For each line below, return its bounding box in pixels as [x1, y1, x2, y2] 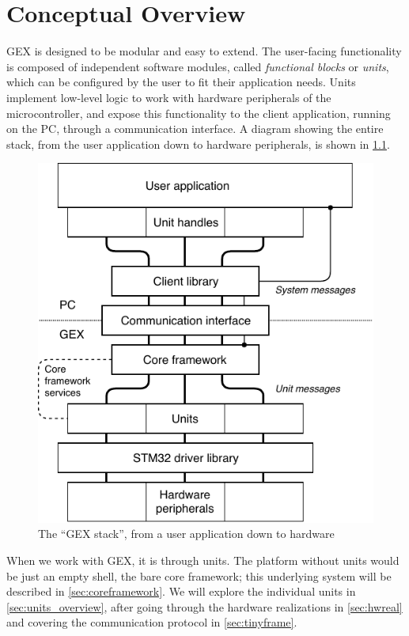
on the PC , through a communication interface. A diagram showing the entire [6, 120, 384, 137]
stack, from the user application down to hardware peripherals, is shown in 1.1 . [6, 135, 390, 152]
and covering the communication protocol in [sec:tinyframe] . [6, 614, 297, 630]
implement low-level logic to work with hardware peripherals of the [6, 89, 331, 105]
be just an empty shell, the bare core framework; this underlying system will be [6, 567, 392, 584]
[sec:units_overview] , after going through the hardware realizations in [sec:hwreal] [6, 598, 403, 615]
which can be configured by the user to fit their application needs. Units [6, 74, 356, 90]
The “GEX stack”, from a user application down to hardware [38, 525, 335, 542]
